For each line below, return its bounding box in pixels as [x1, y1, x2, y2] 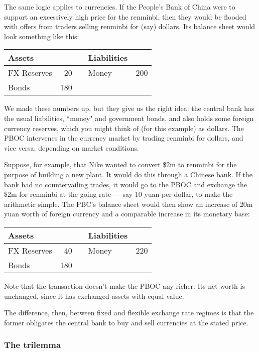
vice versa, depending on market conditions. [4, 142, 139, 153]
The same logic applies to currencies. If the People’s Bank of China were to [4, 2, 235, 12]
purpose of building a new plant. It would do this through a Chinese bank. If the [4, 169, 253, 179]
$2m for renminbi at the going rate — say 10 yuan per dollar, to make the [4, 189, 233, 199]
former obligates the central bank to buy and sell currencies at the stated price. [4, 317, 248, 327]
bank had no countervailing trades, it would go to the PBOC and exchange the [4, 179, 247, 189]
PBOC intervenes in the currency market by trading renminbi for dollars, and [4, 133, 243, 143]
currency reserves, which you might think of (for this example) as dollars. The [4, 123, 244, 133]
